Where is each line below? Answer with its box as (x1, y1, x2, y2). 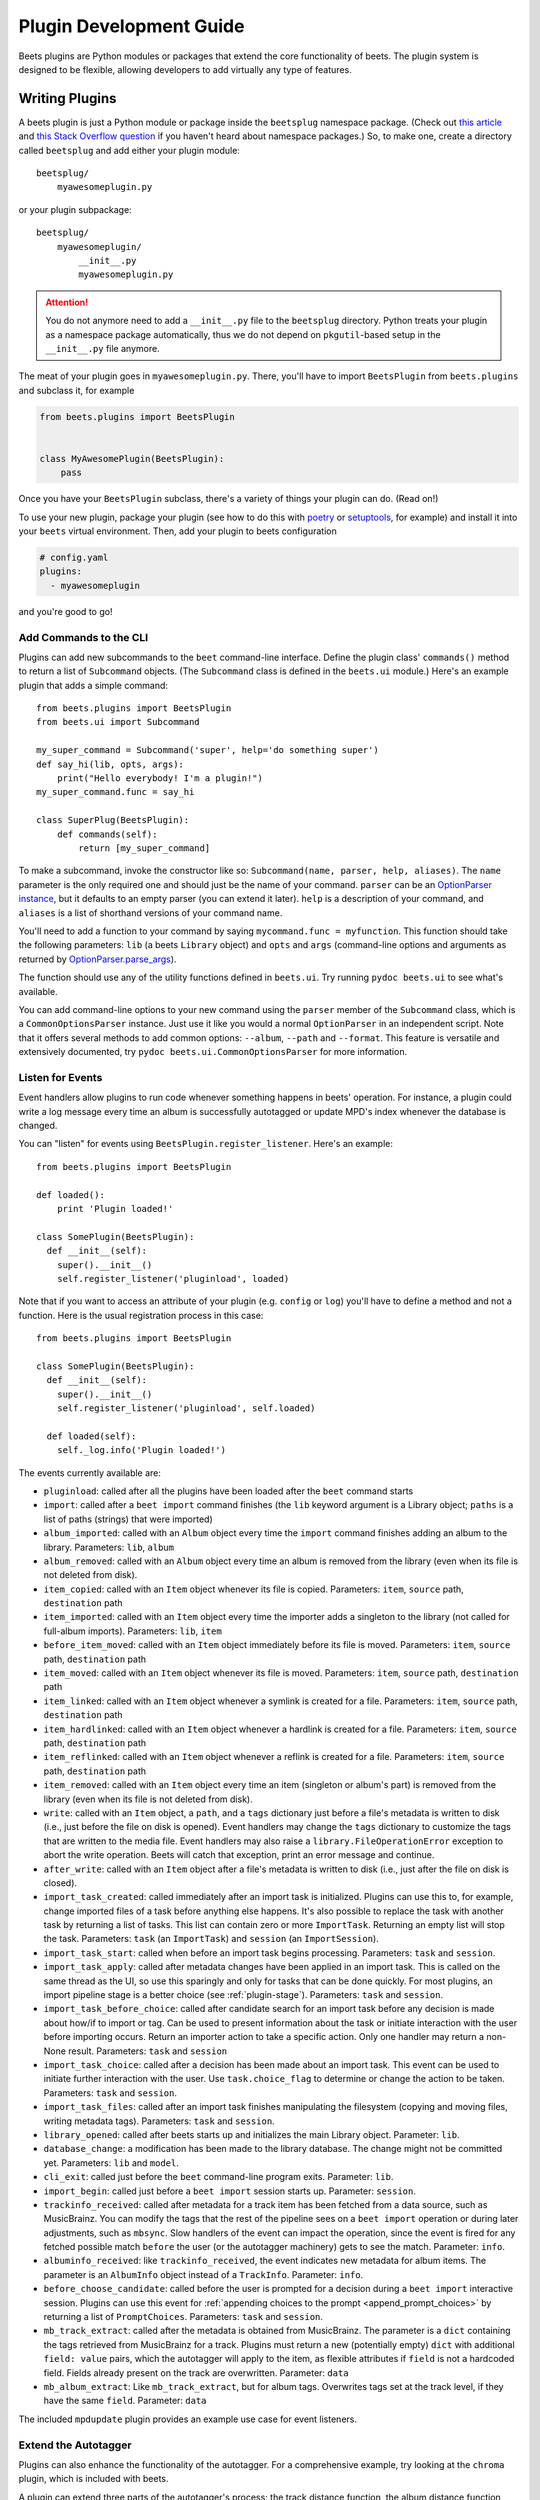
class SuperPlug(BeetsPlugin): (36, 815, 190, 826)
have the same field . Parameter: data (43, 2395, 207, 2407)
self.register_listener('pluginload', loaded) (56, 1273, 290, 1284)
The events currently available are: (18, 1466, 162, 1479)
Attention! (45, 296, 89, 308)
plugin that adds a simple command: (18, 679, 169, 691)
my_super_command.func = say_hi (36, 786, 195, 798)
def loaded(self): (46, 1430, 137, 1442)
